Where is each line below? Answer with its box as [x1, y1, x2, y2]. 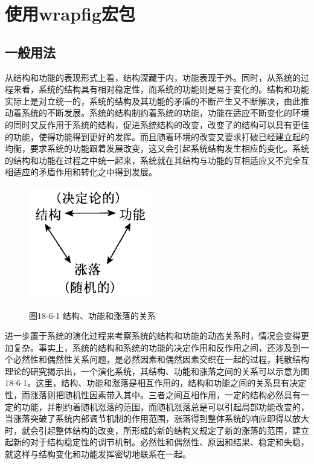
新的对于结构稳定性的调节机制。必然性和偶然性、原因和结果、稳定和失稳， [13, 436, 309, 448]
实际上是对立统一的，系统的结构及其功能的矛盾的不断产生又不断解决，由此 [5, 94, 301, 107]
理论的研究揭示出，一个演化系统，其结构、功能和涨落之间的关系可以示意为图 [5, 364, 309, 377]
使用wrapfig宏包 [5, 1, 136, 26]
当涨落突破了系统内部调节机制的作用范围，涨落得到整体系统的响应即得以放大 [5, 412, 309, 425]
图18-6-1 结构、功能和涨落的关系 [29, 309, 156, 321]
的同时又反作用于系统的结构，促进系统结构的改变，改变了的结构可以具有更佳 [5, 118, 309, 130]
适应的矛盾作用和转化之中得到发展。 [13, 166, 157, 178]
